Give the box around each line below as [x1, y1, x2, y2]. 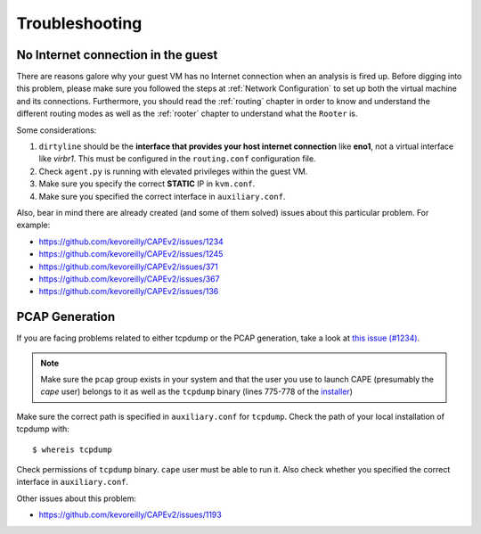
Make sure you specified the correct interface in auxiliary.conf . [38, 191, 286, 201]
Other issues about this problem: [16, 493, 137, 504]
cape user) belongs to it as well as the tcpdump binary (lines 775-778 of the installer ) [40, 386, 354, 397]
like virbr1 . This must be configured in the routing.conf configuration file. [38, 153, 316, 164]
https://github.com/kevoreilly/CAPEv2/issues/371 [38, 261, 218, 272]
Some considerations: [16, 125, 97, 136]
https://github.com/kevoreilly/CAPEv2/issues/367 [38, 273, 220, 284]
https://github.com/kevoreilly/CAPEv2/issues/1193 [38, 509, 222, 521]
